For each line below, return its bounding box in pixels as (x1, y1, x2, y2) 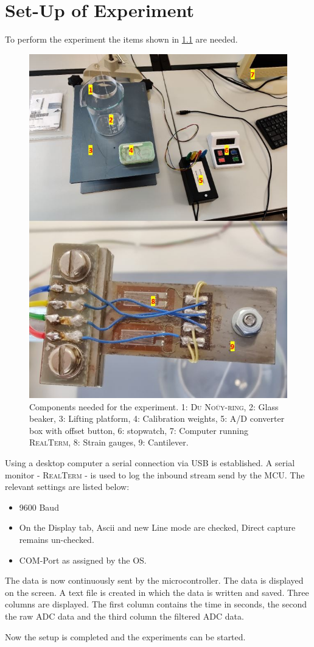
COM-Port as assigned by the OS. (19, 553, 147, 566)
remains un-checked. (19, 533, 94, 545)
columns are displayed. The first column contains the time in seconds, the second (5, 598, 307, 610)
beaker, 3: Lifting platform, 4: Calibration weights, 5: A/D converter (29, 412, 285, 425)
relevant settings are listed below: (5, 480, 130, 493)
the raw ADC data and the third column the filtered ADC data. (5, 609, 244, 622)
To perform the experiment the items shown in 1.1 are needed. (5, 33, 238, 46)
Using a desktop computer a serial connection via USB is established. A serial (5, 456, 295, 469)
